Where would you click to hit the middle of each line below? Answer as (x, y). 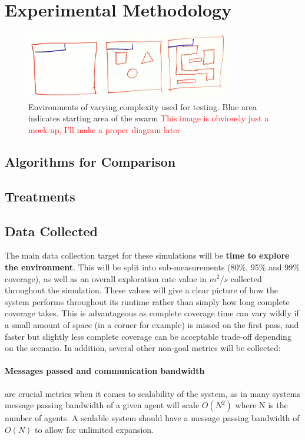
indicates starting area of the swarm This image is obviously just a (149, 118)
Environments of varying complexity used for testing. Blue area (142, 106)
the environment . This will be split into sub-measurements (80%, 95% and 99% (152, 267)
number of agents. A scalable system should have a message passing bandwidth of (152, 418)
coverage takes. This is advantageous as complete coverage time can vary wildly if (152, 313)
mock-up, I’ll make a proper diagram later (104, 130)
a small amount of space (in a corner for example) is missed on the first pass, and (152, 324)
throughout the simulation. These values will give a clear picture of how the (141, 290)
